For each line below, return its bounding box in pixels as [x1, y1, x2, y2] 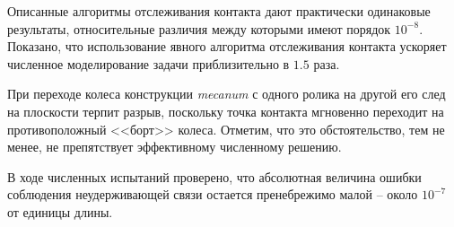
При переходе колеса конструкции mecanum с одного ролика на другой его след [7, 84, 446, 103]
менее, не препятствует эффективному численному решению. [7, 137, 342, 156]
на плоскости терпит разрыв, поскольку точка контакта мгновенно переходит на [7, 101, 444, 120]
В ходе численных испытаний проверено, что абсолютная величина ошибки [7, 167, 422, 186]
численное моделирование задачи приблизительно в [7, 54, 290, 73]
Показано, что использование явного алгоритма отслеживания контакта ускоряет [7, 37, 447, 56]
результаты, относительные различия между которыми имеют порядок [7, 19, 391, 38]
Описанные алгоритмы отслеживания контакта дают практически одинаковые [7, 2, 431, 20]
